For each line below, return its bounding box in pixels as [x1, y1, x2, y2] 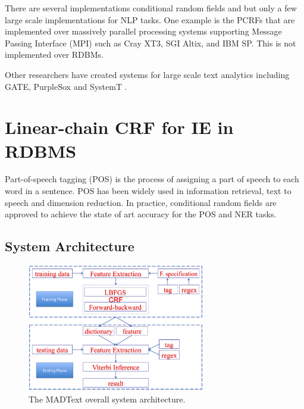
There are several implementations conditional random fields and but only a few [5, 2, 297, 14]
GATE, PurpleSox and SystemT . [5, 80, 127, 92]
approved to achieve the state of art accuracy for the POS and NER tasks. [5, 208, 277, 220]
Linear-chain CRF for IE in [5, 115, 234, 139]
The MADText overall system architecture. [29, 392, 186, 405]
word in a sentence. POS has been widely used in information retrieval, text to [5, 185, 292, 197]
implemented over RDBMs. [5, 48, 104, 61]
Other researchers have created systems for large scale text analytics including [5, 68, 290, 80]
